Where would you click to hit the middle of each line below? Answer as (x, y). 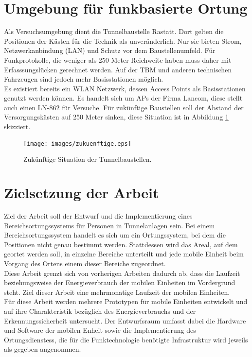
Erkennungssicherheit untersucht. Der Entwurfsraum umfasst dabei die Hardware (125, 320)
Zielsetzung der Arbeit (81, 193)
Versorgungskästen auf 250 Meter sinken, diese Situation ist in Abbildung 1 (116, 117)
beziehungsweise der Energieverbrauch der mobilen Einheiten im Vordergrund (120, 282)
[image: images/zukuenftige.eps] (77, 144)
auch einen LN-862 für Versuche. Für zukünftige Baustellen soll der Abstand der (124, 107)
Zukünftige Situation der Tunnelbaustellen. (88, 159)
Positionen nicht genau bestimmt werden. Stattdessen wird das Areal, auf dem (121, 244)
